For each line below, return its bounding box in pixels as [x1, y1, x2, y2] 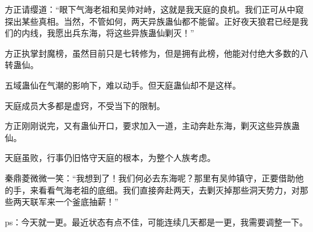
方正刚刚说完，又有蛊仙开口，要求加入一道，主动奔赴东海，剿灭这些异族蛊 [5, 119, 300, 132]
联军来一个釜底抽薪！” [29, 195, 119, 208]
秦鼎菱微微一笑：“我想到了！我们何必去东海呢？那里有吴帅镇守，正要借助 [5, 171, 296, 184]
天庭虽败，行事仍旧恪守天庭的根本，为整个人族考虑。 [5, 151, 215, 164]
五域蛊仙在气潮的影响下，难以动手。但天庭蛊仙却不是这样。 [5, 78, 241, 91]
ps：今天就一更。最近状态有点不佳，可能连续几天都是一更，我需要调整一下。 [5, 215, 308, 228]
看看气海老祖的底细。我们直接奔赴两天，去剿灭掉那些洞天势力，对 [38, 183, 300, 196]
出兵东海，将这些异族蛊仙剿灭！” [63, 27, 194, 39]
